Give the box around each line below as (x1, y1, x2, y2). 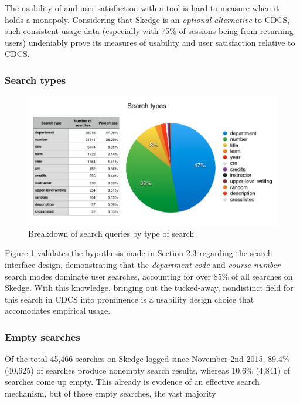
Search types (5, 72, 66, 87)
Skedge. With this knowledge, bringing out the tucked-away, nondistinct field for (5, 281, 294, 294)
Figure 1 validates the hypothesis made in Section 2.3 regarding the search (5, 247, 272, 259)
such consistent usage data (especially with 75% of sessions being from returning (5, 25, 294, 37)
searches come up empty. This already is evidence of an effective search (5, 375, 260, 388)
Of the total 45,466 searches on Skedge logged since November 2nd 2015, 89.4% (5, 352, 289, 365)
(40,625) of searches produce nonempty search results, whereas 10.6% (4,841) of (5, 364, 291, 376)
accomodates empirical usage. (5, 304, 111, 317)
